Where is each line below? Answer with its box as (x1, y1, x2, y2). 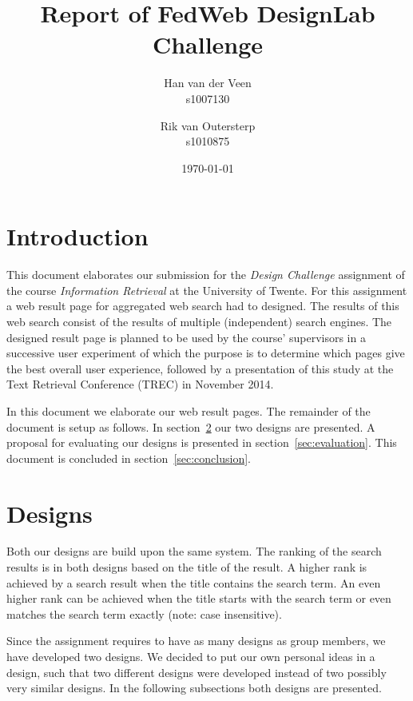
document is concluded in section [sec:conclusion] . (6, 449, 251, 466)
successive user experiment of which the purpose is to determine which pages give (6, 345, 405, 361)
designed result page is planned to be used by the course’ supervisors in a (6, 329, 366, 345)
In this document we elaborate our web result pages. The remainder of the (6, 402, 371, 419)
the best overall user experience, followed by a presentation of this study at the (6, 360, 394, 376)
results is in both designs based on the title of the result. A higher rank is (6, 559, 367, 576)
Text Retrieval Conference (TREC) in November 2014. (6, 376, 274, 392)
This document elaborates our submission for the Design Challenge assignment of (6, 266, 405, 283)
